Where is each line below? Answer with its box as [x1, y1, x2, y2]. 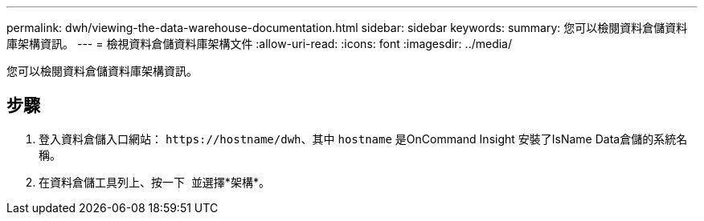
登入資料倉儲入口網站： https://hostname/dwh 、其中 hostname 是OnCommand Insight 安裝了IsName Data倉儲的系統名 [39, 131, 688, 146]
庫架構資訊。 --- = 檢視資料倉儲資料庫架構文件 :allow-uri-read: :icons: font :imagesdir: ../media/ [6, 37, 513, 50]
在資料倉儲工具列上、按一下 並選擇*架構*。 [39, 175, 270, 189]
